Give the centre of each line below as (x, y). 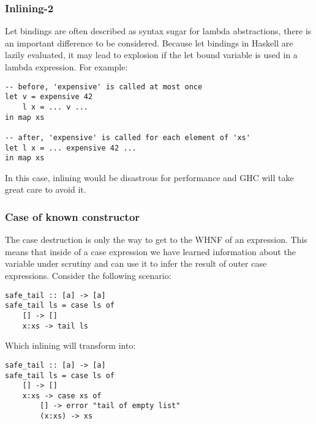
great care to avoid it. (46, 189)
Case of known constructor (73, 216)
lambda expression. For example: (66, 67)
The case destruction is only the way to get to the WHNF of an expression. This (156, 240)
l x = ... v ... (55, 107)
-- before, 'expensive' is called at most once (104, 87)
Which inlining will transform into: (70, 345)
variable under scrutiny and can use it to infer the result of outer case (136, 263)
